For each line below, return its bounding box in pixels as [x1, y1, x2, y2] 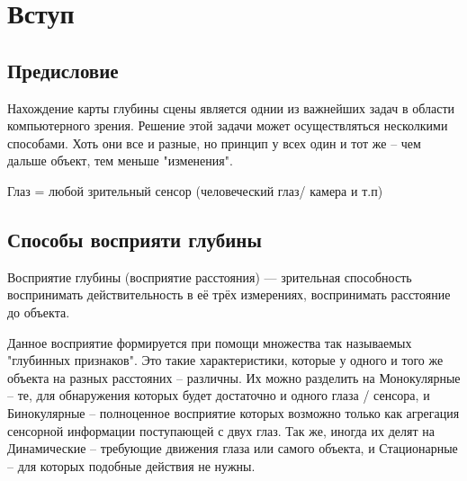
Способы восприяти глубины [7, 225, 262, 253]
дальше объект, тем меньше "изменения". [7, 151, 233, 170]
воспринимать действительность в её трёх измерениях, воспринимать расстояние [7, 285, 451, 304]
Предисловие [7, 56, 119, 84]
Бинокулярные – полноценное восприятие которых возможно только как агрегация [7, 403, 460, 422]
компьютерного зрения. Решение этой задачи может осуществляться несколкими [7, 116, 448, 135]
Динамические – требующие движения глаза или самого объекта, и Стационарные [7, 439, 458, 458]
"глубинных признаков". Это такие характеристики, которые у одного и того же [7, 351, 444, 370]
